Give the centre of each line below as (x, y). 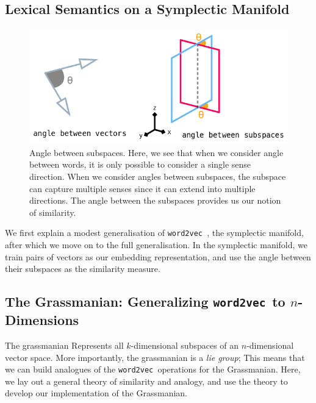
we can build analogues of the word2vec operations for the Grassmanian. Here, (153, 369)
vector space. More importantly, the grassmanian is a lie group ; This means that (155, 357)
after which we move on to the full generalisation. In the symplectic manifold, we (156, 245)
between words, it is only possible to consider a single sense (140, 164)
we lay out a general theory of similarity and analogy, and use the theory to (146, 381)
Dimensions (42, 320)
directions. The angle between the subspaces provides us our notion (155, 200)
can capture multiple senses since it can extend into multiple (142, 188)
